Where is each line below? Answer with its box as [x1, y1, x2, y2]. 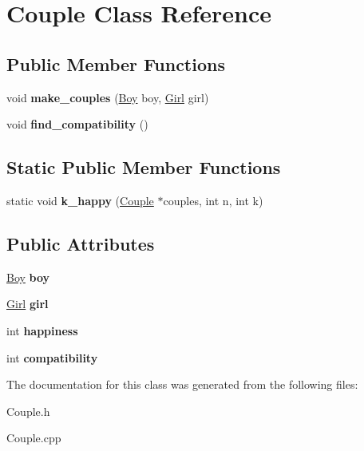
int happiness [6, 322, 78, 338]
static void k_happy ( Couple [6, 192, 154, 208]
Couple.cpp [6, 429, 61, 446]
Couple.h [6, 402, 50, 419]
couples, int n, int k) [163, 192, 263, 208]
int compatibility [6, 349, 98, 366]
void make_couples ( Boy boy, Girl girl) [6, 89, 209, 105]
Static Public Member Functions [6, 155, 281, 180]
